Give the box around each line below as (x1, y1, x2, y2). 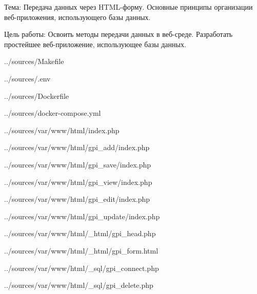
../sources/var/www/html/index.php (4, 124, 120, 135)
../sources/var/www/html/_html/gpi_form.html (4, 245, 159, 256)
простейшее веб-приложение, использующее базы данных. (4, 38, 186, 49)
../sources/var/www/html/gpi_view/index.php (4, 176, 152, 187)
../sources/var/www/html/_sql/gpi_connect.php (4, 262, 159, 273)
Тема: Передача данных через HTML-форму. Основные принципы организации (4, 2, 253, 12)
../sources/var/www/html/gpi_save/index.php (4, 159, 151, 170)
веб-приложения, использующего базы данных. (4, 11, 151, 22)
